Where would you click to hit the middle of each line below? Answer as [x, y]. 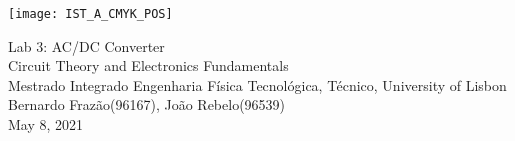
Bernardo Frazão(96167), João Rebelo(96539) [147, 104]
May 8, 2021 [46, 124]
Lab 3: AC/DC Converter [86, 45]
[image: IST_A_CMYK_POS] [90, 14]
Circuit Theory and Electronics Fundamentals [148, 65]
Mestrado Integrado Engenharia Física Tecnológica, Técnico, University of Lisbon [257, 84]
